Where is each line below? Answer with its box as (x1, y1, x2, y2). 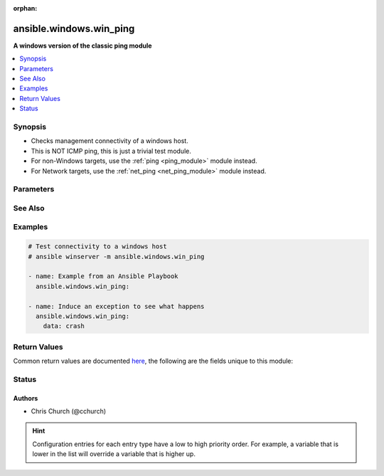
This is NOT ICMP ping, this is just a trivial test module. (31, 147, 191, 155)
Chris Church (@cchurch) (31, 407, 107, 416)
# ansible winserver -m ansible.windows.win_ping (28, 253, 205, 260)
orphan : (13, 4, 38, 12)
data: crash (43, 322, 85, 330)
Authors (13, 393, 38, 402)
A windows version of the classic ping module (13, 41, 152, 50)
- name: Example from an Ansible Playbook (28, 273, 178, 280)
